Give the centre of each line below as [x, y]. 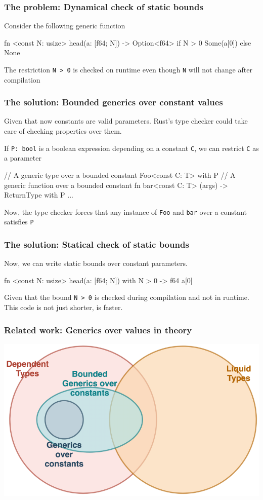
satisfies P [19, 222]
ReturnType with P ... [39, 195]
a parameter [23, 158]
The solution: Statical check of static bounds [97, 244]
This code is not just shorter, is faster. [63, 307]
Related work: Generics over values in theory [98, 330]
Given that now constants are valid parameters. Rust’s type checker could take [126, 121]
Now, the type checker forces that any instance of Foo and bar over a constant [126, 211]
